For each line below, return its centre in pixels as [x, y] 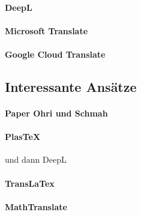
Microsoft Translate [46, 30]
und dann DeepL [36, 159]
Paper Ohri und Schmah [56, 113]
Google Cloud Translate [55, 54]
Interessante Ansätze [71, 86]
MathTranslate [36, 206]
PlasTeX [23, 137]
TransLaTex [30, 183]
